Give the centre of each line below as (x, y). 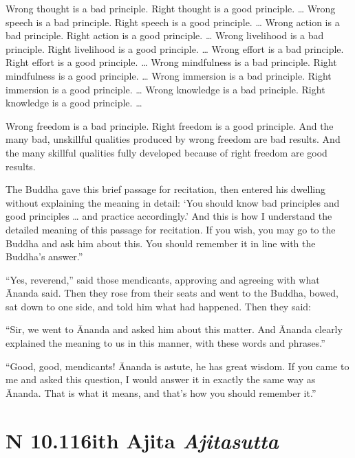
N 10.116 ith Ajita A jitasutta (142, 440)
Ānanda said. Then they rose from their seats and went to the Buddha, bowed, (172, 293)
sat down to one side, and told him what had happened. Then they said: (158, 306)
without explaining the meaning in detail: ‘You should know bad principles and (173, 202)
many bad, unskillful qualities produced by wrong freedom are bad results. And (173, 139)
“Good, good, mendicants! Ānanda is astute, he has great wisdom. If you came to (177, 366)
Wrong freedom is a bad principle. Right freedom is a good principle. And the (170, 125)
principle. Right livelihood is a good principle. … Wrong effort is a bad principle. (175, 48)
